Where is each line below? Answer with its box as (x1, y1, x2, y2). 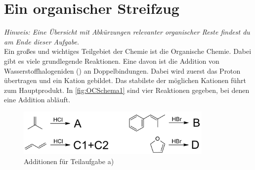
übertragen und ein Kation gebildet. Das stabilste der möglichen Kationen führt (4, 75, 246, 85)
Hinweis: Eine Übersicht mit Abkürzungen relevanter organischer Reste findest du (4, 27, 250, 37)
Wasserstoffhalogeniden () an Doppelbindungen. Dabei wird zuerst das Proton (4, 65, 241, 76)
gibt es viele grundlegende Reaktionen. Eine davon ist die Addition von (4, 55, 219, 66)
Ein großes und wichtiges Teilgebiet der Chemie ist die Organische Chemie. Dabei (4, 46, 252, 56)
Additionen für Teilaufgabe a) (24, 156, 114, 167)
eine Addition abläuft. (4, 94, 71, 105)
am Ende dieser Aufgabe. (4, 36, 80, 46)
